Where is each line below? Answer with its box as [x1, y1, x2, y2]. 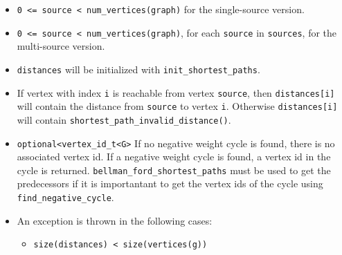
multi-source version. [17, 39, 105, 53]
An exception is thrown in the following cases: [17, 213, 213, 227]
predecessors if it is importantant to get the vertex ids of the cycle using [17, 176, 323, 191]
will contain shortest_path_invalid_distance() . [17, 112, 231, 126]
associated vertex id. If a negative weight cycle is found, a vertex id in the [17, 149, 331, 164]
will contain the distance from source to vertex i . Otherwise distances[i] [17, 99, 338, 113]
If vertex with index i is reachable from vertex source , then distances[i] [17, 85, 335, 100]
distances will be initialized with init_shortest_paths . [17, 62, 260, 76]
